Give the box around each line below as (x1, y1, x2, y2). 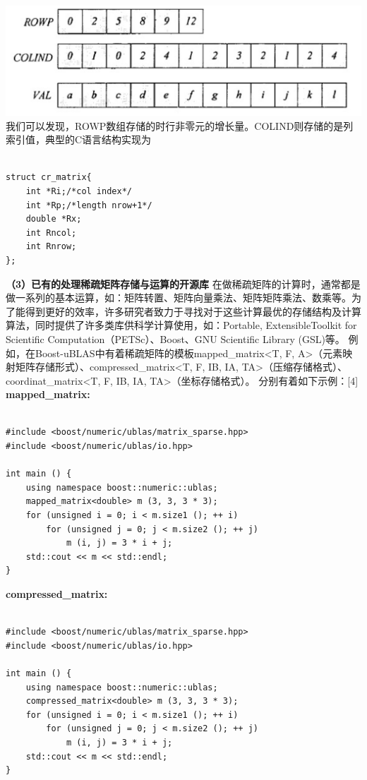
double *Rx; (25, 214, 82, 224)
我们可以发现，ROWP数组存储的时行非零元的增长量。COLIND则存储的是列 (6, 118, 354, 133)
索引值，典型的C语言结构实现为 (6, 132, 152, 147)
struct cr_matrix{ (6, 172, 92, 183)
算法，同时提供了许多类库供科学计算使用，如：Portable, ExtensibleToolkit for (6, 318, 357, 332)
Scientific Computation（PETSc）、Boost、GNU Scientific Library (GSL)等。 (6, 331, 345, 346)
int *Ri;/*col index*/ (25, 186, 132, 196)
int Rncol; (25, 227, 77, 238)
